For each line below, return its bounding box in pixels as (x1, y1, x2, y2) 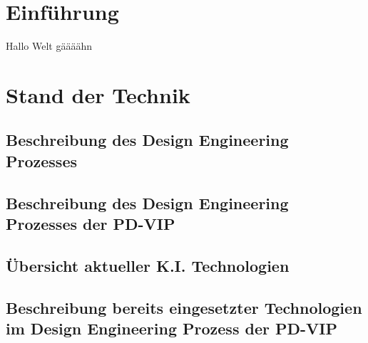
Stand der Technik (6, 80, 190, 109)
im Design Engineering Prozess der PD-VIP (6, 317, 337, 339)
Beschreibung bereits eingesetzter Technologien (6, 296, 362, 318)
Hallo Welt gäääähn (6, 38, 92, 53)
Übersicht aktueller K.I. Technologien (6, 254, 290, 276)
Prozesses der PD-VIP (6, 213, 175, 235)
